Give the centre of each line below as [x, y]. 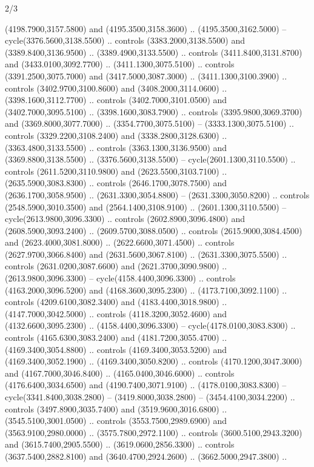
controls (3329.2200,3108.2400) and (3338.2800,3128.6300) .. [116, 135]
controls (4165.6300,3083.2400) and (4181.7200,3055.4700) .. [116, 338]
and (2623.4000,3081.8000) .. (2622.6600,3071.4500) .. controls [120, 242]
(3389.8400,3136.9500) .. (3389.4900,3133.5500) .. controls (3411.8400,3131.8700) [154, 52]
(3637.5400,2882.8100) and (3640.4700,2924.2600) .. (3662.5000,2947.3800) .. [146, 456]
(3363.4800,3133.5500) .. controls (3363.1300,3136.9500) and [116, 147]
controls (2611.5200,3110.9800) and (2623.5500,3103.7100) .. [116, 171]
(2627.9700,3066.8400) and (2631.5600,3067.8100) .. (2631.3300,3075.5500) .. [146, 254]
